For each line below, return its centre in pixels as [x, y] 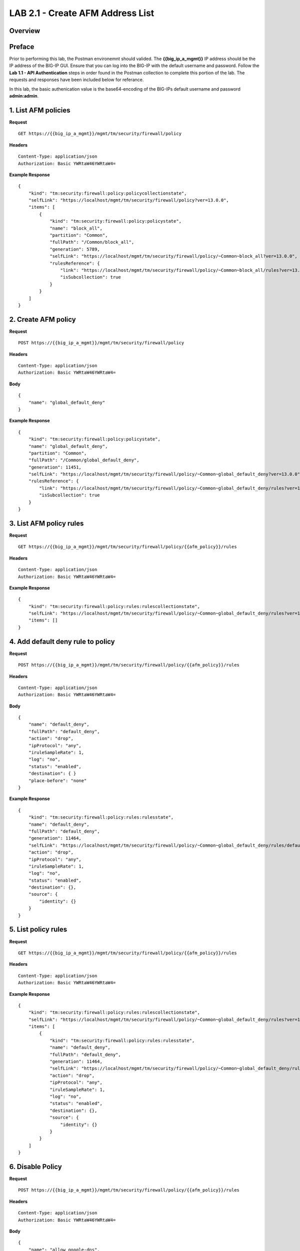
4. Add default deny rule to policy [62, 641]
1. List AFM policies [40, 110]
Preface [22, 47]
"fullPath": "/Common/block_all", [92, 242]
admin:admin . [24, 96]
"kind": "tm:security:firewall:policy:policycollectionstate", [107, 193]
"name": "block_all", [76, 228]
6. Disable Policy [35, 1167]
